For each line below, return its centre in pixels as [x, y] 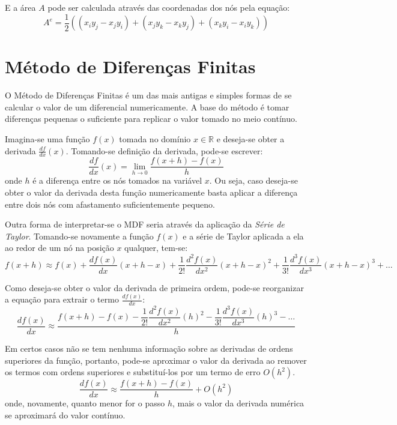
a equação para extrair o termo [62, 299]
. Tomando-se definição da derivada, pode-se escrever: [164, 150]
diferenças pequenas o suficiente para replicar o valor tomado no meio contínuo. [151, 119]
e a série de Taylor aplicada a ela [243, 236]
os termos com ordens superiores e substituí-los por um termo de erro [133, 372]
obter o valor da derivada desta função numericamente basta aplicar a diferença [151, 192]
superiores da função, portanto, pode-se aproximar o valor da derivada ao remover [156, 360]
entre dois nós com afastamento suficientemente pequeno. [110, 204]
